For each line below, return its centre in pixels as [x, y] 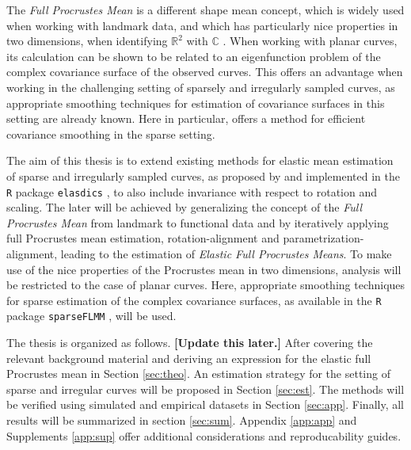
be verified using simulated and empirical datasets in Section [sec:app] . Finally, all [205, 404]
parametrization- [323, 238]
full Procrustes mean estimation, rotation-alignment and [143, 238]
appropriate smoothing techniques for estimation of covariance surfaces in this [196, 103]
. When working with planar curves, [310, 41]
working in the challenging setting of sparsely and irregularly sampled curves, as [201, 87]
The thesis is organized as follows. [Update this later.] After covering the [190, 343]
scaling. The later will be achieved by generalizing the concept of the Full [185, 207]
